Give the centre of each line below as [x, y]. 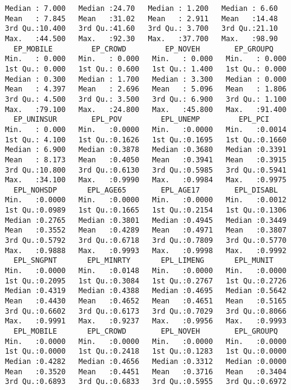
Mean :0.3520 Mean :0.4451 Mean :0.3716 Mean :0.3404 [146, 372]
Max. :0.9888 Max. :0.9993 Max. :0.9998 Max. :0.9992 [146, 250]
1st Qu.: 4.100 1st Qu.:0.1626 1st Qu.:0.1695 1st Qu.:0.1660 [146, 140]
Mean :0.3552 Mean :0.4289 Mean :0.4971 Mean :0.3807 [146, 230]
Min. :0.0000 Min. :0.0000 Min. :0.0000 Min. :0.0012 [146, 200]
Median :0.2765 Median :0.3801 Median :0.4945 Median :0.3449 [146, 220]
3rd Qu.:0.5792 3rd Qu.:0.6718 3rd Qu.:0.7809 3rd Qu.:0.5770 [146, 241]
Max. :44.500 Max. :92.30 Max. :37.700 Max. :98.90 [142, 38]
